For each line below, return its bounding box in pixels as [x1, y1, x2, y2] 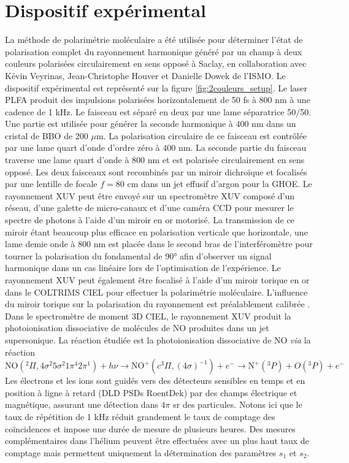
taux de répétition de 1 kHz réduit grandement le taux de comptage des [5, 410, 275, 423]
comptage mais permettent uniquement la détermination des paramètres [5, 446, 277, 459]
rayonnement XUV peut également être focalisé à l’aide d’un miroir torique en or [5, 274, 310, 286]
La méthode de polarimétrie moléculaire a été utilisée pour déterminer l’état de [5, 33, 303, 46]
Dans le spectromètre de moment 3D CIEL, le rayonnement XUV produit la [5, 309, 291, 322]
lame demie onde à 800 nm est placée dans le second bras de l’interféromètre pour [5, 237, 313, 250]
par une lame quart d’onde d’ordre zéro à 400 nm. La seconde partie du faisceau [5, 141, 307, 154]
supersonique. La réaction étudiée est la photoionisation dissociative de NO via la [5, 333, 311, 346]
